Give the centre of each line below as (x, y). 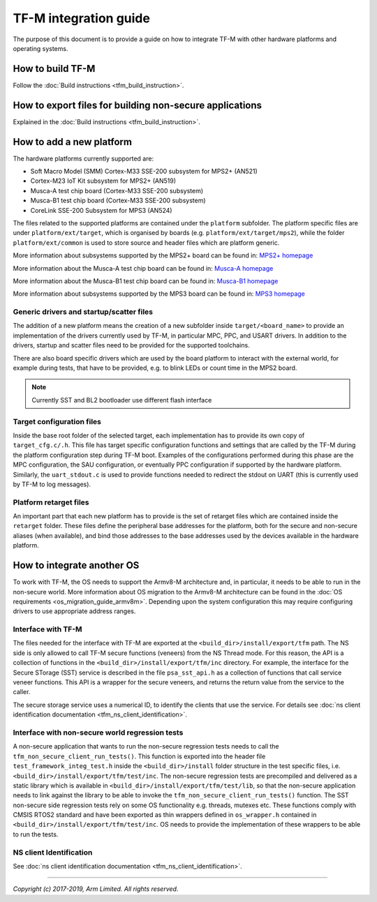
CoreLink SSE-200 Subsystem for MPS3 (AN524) (101, 210)
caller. (22, 692)
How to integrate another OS (76, 565)
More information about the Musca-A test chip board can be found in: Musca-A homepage (143, 268)
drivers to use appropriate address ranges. (74, 611)
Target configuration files (57, 421)
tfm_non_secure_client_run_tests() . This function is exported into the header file (139, 756)
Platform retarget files (51, 502)
